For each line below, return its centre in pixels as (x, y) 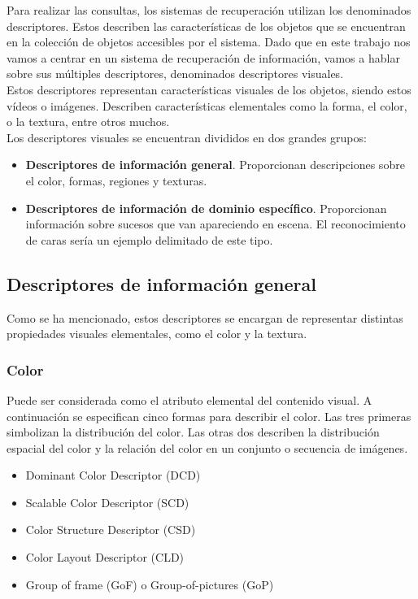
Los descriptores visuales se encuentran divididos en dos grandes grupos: (187, 137)
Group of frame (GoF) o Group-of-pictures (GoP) (150, 584)
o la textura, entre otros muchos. (88, 122)
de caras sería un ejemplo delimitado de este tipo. (149, 239)
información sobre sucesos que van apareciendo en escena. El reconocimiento (216, 224)
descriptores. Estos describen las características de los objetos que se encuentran (206, 26)
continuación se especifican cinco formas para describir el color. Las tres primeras (209, 416)
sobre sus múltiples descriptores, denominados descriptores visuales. (175, 74)
